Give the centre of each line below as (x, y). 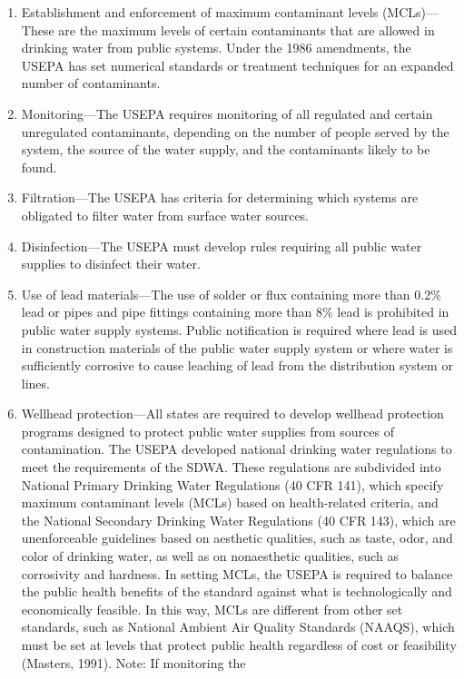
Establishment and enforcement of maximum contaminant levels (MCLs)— (230, 12)
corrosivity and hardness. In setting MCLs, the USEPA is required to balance (237, 573)
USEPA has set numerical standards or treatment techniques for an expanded (237, 65)
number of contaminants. (91, 83)
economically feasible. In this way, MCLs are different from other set (212, 609)
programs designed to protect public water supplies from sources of (207, 431)
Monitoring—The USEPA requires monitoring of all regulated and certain (227, 113)
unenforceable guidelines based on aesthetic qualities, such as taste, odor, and (237, 538)
